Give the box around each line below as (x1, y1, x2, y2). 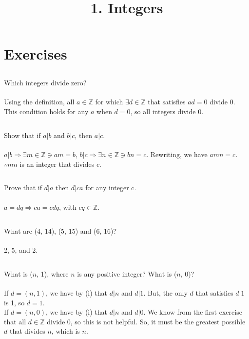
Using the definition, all (4, 97, 75, 107)
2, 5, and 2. (4, 244, 38, 255)
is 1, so (4, 297, 25, 307)
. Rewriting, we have (146, 149, 208, 159)
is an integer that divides (19, 159, 95, 169)
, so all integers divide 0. (130, 106, 204, 116)
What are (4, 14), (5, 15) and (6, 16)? (4, 225, 117, 236)
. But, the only (143, 288, 188, 298)
